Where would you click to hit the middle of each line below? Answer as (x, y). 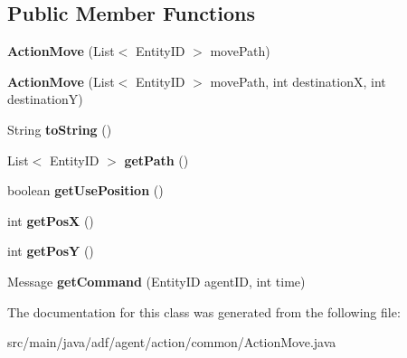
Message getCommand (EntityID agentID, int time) (156, 281)
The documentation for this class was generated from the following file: (204, 311)
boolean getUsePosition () (85, 190)
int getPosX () (51, 220)
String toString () (60, 129)
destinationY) (45, 99)
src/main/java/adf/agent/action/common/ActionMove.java (172, 342)
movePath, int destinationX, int (298, 81)
